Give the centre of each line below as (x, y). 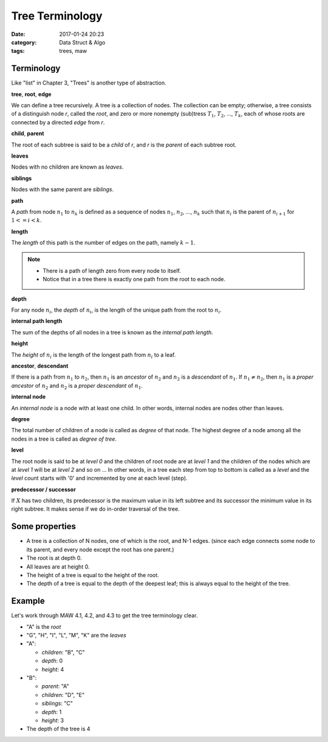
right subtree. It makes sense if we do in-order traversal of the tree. (95, 509)
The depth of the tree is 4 (58, 729)
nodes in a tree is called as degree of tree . (64, 439)
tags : (18, 51)
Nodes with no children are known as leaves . (67, 167)
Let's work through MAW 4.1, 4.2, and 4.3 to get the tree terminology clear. (104, 615)
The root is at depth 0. (54, 558)
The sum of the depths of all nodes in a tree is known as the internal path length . (112, 332)
